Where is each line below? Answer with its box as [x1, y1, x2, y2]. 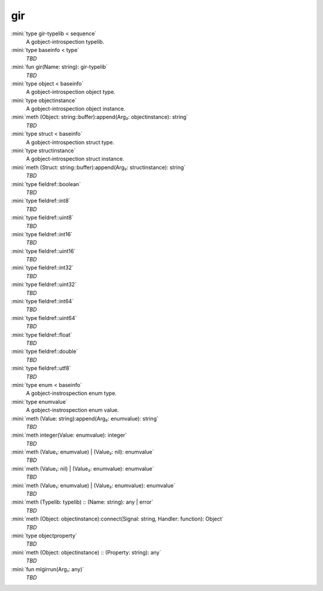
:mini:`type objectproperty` [11, 532, 77, 539]
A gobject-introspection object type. [26, 89, 116, 96]
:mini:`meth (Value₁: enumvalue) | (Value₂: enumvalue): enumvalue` [11, 482, 176, 489]
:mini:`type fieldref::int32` [11, 264, 74, 272]
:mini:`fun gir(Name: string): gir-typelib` [11, 63, 108, 71]
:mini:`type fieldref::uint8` [11, 214, 74, 221]
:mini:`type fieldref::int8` [11, 197, 71, 205]
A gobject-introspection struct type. [26, 138, 115, 146]
